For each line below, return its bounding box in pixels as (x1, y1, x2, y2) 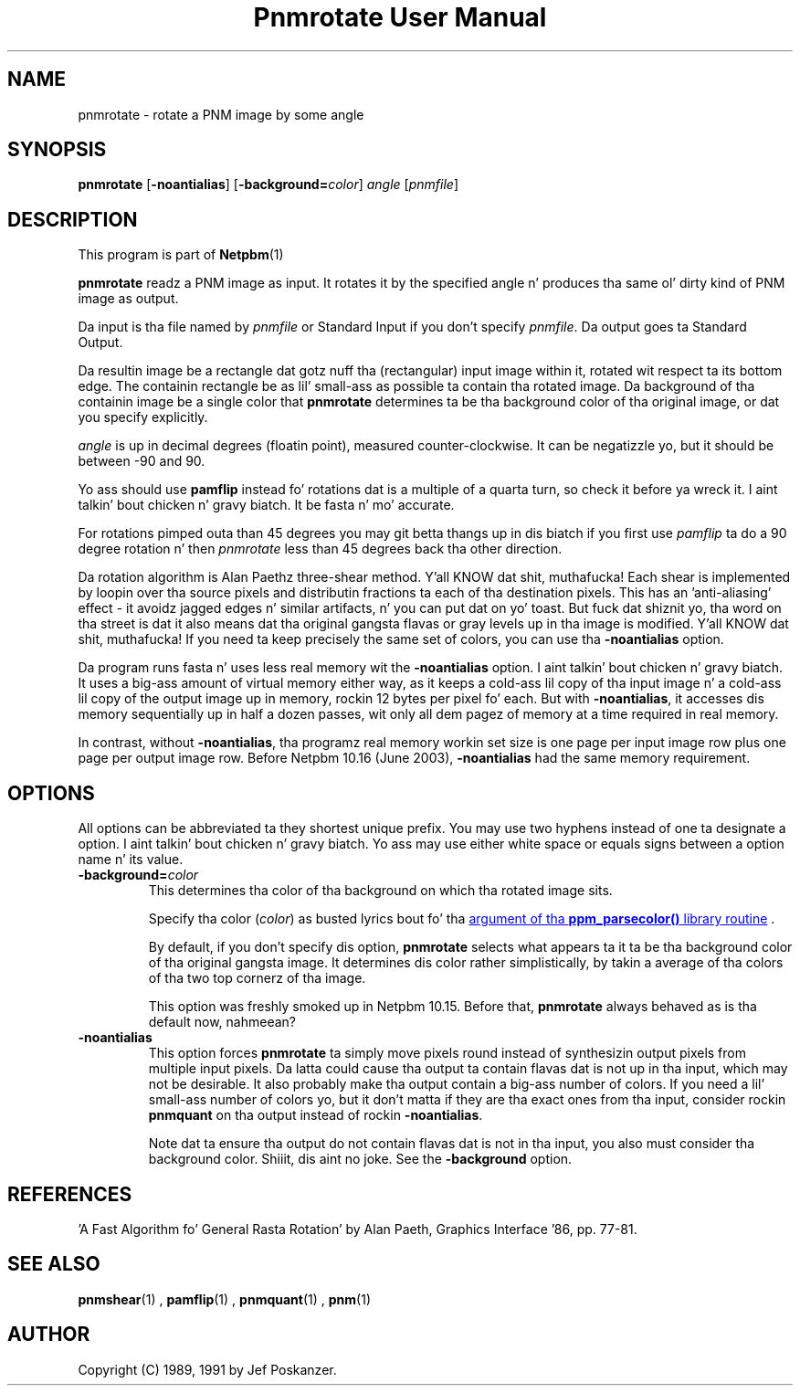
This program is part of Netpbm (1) (78, 247, 284, 263)
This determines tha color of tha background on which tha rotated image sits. (148, 882, 613, 899)
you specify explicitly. (78, 409, 208, 426)
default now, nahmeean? (148, 1014, 296, 1030)
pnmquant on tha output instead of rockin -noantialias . (148, 1107, 483, 1124)
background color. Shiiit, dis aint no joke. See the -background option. (148, 1151, 573, 1167)
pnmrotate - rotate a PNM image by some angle (78, 106, 364, 122)
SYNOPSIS (7, 138, 107, 162)
